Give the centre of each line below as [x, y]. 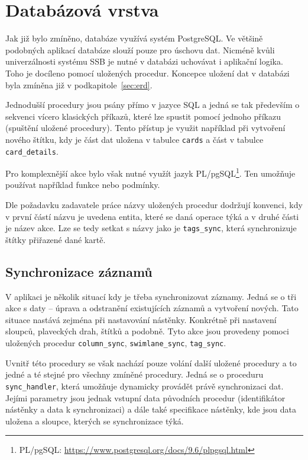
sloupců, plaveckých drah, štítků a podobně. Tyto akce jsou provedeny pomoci [147, 331]
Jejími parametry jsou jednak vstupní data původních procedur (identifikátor [145, 397]
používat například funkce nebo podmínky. [83, 185]
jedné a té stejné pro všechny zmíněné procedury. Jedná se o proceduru [134, 374]
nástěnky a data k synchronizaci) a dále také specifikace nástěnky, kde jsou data [151, 409]
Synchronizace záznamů [79, 271]
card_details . [32, 151]
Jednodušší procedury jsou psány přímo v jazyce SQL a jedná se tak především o [153, 105]
